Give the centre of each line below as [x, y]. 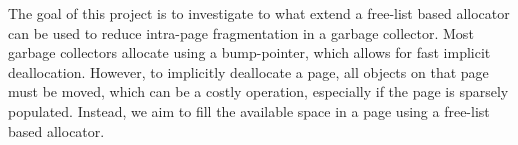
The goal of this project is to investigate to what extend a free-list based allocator [259, 13]
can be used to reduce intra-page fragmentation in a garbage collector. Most [241, 32]
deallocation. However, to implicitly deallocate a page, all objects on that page [248, 71]
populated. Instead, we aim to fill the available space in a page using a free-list [249, 110]
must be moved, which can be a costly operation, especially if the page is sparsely [258, 91]
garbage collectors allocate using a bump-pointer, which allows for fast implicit [249, 52]
